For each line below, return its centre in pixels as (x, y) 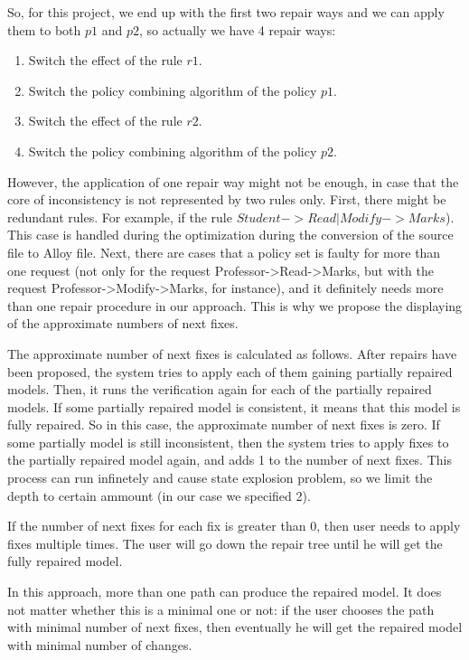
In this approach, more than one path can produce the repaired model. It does (225, 592)
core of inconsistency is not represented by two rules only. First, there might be (227, 199)
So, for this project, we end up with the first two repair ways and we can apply (226, 12)
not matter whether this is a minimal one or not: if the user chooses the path (221, 609)
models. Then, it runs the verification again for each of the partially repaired (220, 389)
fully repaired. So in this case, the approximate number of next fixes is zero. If (224, 424)
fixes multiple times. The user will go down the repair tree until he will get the (225, 543)
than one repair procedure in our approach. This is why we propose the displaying (235, 305)
